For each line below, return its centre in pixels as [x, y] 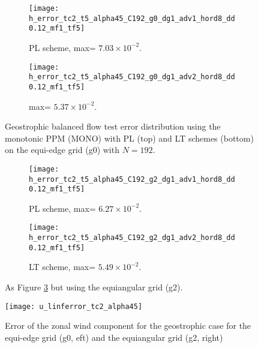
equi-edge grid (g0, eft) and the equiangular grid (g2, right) [114, 337]
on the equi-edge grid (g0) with [62, 150]
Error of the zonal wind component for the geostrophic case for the [128, 325]
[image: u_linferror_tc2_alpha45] [74, 306]
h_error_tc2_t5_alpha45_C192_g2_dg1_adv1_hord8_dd [132, 179]
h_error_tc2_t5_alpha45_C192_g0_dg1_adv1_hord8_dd [132, 18]
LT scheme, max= [62, 267]
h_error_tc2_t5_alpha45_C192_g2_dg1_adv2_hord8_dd [132, 238]
